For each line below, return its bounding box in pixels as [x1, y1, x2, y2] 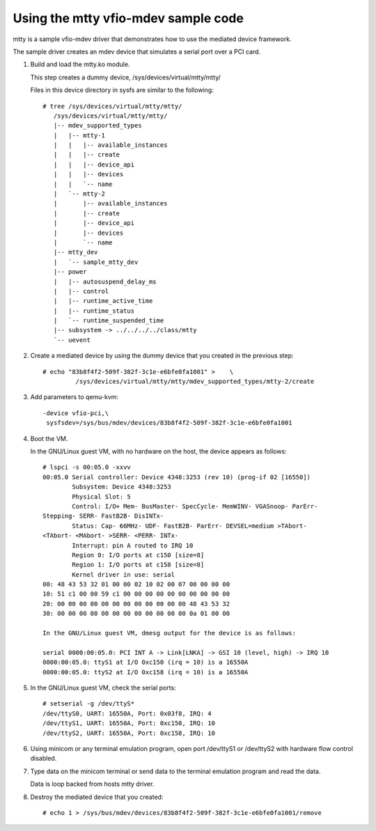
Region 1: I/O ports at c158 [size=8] [72, 561, 205, 569]
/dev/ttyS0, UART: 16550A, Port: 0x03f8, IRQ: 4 [42, 709, 212, 717]
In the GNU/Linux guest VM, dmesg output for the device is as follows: [42, 629, 296, 637]
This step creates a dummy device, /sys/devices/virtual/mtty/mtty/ [30, 73, 221, 81]
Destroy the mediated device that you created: [30, 793, 164, 801]
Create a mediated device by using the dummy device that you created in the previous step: [30, 352, 294, 360]
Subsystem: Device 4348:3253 [72, 483, 172, 491]
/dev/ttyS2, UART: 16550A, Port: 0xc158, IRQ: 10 [42, 729, 216, 737]
